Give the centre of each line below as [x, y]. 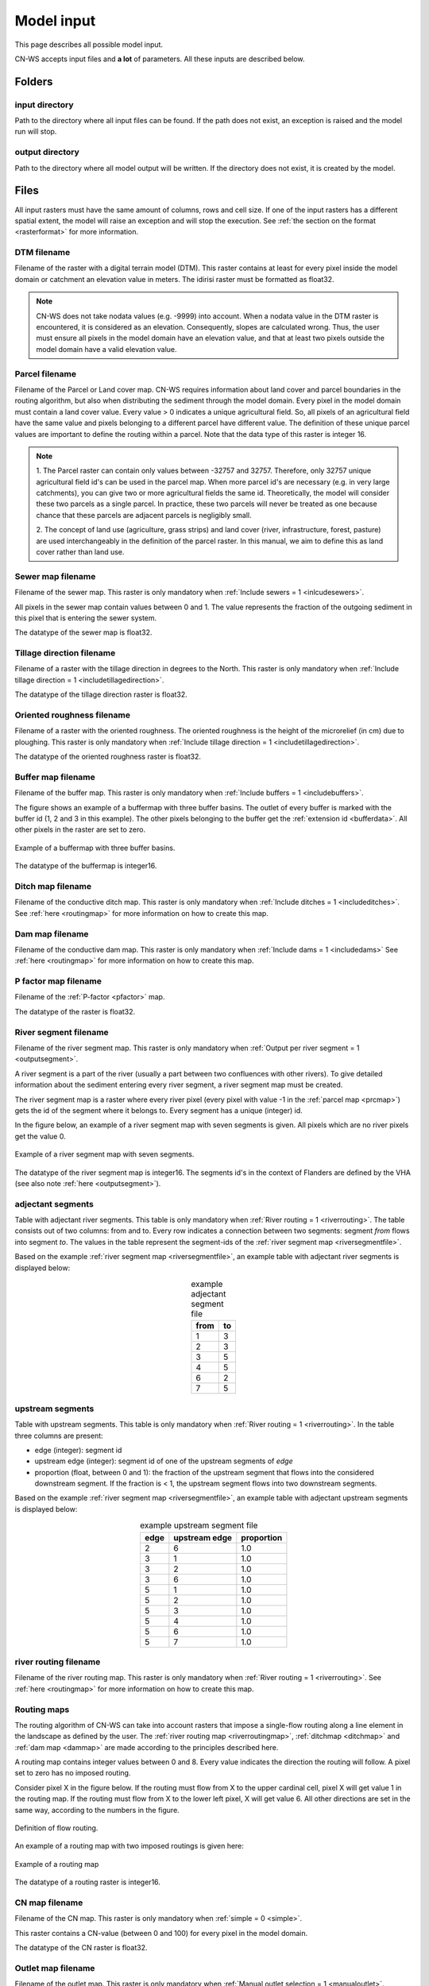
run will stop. [36, 132]
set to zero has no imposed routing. [73, 1773]
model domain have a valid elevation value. [106, 349]
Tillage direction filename [65, 653]
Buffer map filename [55, 777]
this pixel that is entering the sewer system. [86, 618]
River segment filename [62, 1032]
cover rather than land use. [80, 552]
